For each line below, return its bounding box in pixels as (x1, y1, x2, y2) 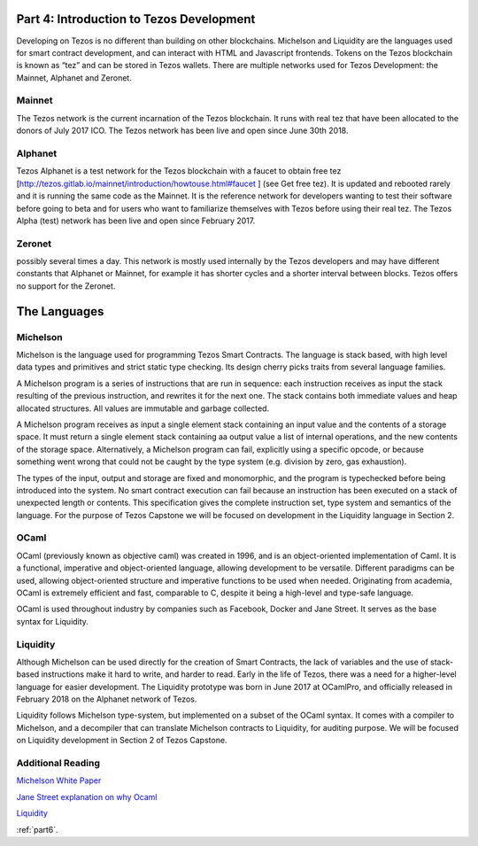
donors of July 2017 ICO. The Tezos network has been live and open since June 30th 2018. (16, 125, 349, 136)
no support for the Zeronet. (16, 280, 116, 291)
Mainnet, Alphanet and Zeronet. (16, 72, 132, 83)
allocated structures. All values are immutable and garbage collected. (16, 403, 270, 414)
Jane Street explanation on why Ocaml (16, 791, 158, 802)
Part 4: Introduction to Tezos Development (16, 12, 256, 27)
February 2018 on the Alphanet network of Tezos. (16, 694, 197, 704)
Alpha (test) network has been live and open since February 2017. (16, 215, 256, 226)
